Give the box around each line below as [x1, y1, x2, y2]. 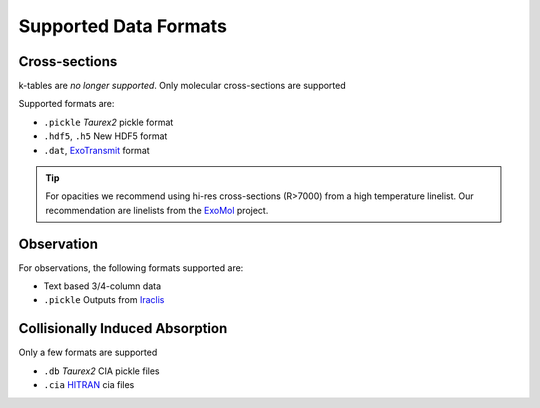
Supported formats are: [18, 98, 115, 110]
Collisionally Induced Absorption [18, 320, 228, 337]
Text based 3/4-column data [43, 280, 162, 292]
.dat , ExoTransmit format [43, 144, 150, 156]
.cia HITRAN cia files [43, 379, 135, 391]
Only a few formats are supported [18, 346, 158, 359]
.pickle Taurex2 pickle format [43, 116, 174, 128]
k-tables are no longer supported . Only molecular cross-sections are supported [18, 80, 347, 92]
